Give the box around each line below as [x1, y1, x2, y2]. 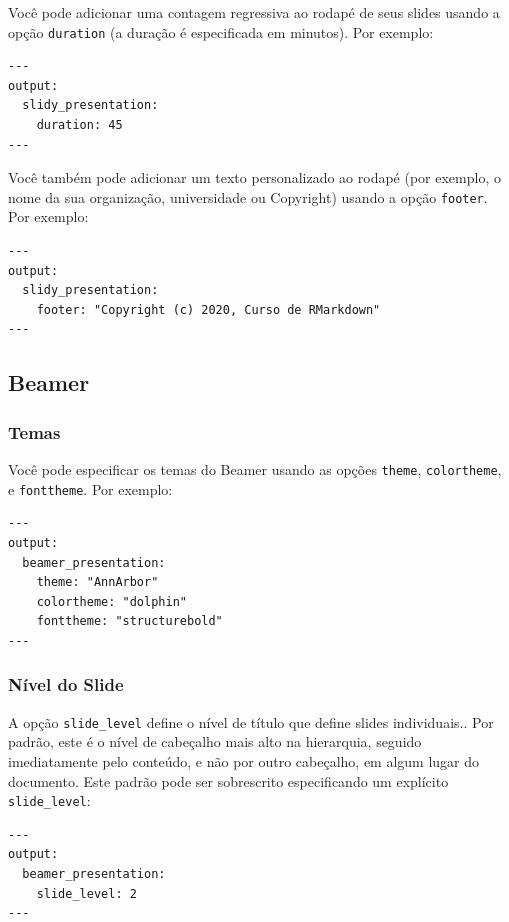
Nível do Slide [8, 672, 124, 697]
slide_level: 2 [36, 886, 137, 901]
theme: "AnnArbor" [36, 575, 159, 590]
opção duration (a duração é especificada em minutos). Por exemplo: [8, 21, 434, 42]
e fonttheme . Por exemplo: [8, 478, 173, 499]
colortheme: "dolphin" [36, 594, 187, 609]
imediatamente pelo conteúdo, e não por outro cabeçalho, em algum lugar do [8, 750, 480, 771]
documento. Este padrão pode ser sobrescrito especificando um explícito [8, 770, 449, 791]
